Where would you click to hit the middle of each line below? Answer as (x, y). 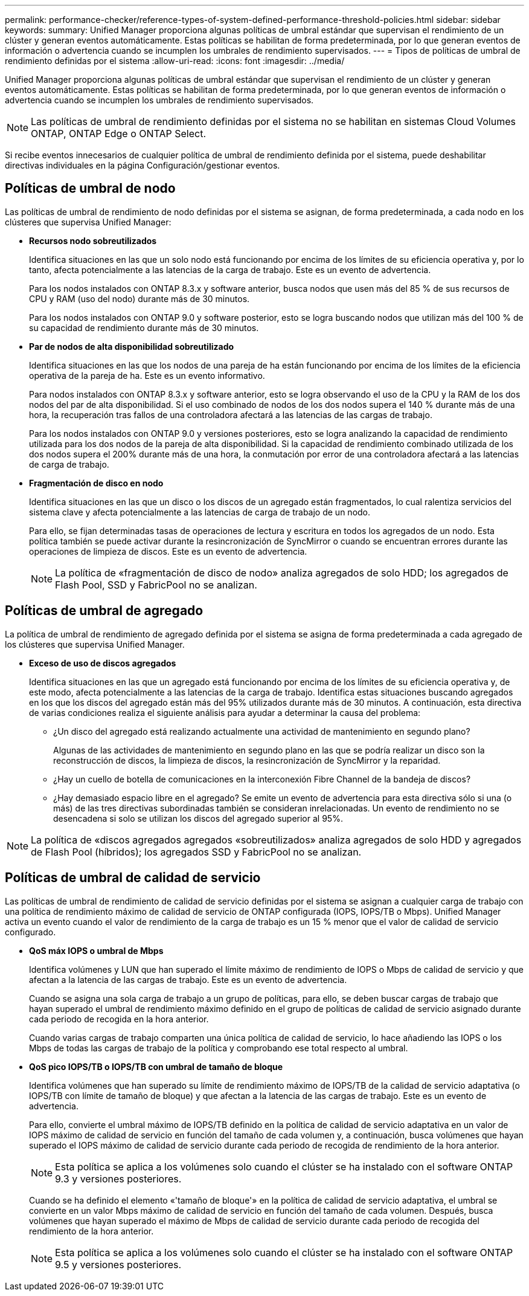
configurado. (30, 932)
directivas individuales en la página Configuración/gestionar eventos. (143, 165)
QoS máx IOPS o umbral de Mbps (96, 950)
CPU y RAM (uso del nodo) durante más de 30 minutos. (139, 298)
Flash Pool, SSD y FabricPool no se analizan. (156, 585)
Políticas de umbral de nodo (90, 189)
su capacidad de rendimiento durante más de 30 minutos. (144, 327)
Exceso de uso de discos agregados (103, 663)
